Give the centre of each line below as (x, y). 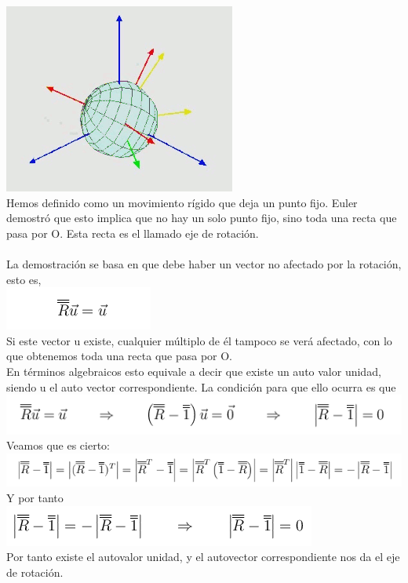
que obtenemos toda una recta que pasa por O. (120, 356)
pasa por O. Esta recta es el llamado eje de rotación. (133, 233)
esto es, (24, 279)
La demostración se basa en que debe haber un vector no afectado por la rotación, (204, 263)
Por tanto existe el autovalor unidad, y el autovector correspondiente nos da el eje (203, 557)
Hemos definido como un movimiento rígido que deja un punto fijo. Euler (182, 202)
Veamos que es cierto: (58, 445)
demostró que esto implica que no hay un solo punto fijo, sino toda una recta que (202, 218)
